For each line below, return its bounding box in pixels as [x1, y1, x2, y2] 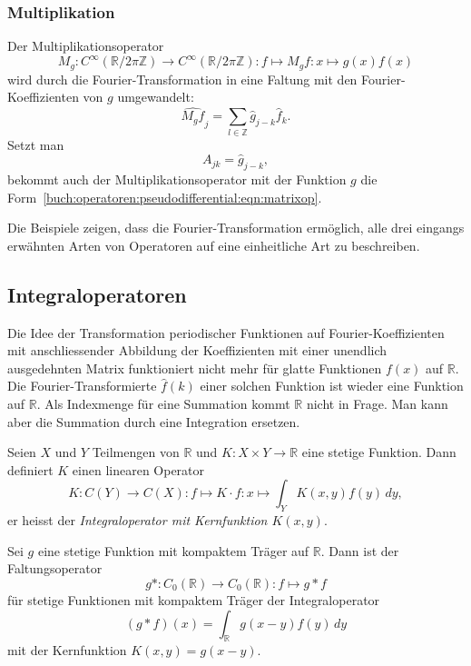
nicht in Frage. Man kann [306, 394, 448, 413]
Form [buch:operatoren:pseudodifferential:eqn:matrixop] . [7, 187, 322, 206]
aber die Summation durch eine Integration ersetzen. [7, 412, 300, 431]
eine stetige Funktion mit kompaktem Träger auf [37, 541, 309, 560]
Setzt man [7, 134, 64, 154]
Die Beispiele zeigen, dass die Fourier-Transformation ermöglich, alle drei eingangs [7, 218, 465, 237]
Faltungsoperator [7, 559, 103, 578]
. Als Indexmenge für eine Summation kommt [36, 394, 290, 413]
